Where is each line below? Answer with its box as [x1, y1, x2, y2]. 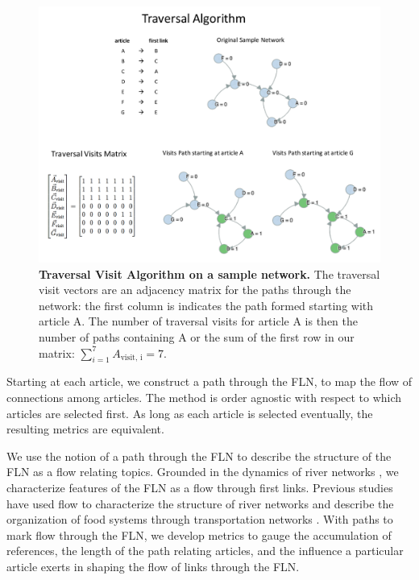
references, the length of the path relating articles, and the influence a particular [6, 542, 404, 559]
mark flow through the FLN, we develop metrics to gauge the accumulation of [6, 526, 392, 543]
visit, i [120, 354, 143, 362]
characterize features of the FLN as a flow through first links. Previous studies [6, 478, 393, 495]
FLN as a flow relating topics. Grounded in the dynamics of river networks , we [6, 463, 399, 480]
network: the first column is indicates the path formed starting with [39, 296, 374, 313]
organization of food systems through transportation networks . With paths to [6, 511, 393, 528]
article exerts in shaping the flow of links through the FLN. [6, 557, 300, 574]
